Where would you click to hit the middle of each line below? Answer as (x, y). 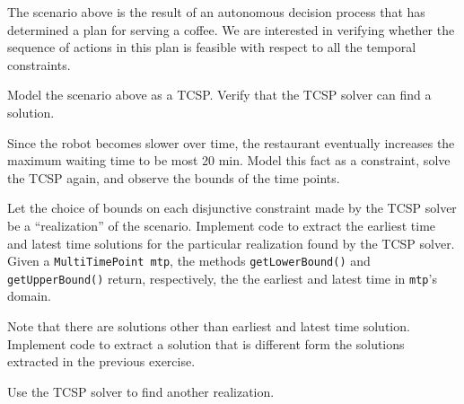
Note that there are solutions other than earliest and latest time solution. (209, 326)
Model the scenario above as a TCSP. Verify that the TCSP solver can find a (219, 95)
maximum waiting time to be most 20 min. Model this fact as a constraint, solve (229, 160)
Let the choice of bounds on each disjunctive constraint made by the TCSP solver (232, 208)
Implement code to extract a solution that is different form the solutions (206, 343)
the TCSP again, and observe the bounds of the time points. (174, 177)
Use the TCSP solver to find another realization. (141, 391)
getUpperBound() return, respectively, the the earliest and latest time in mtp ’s (222, 278)
